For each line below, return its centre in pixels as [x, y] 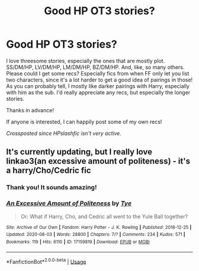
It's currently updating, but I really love [79, 152]
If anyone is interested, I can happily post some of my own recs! [84, 122]
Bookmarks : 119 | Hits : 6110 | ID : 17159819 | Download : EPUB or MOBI [78, 242]
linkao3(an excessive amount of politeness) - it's [98, 161]
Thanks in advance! [30, 110]
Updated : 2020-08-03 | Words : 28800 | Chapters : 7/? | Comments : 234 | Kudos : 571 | [96, 235]
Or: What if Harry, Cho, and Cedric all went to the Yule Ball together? [104, 216]
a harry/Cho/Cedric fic [49, 171]
